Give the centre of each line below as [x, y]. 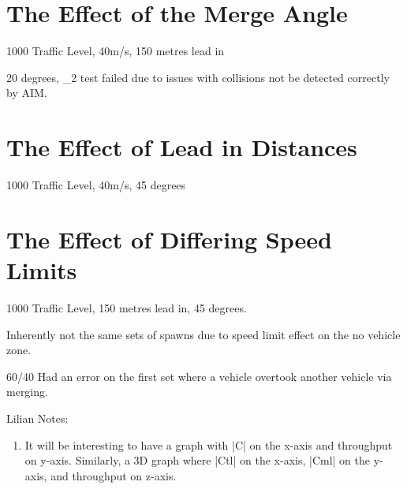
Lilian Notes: [37, 418]
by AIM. [27, 93]
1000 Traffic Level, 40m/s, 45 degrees [96, 185]
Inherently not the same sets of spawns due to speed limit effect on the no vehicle [203, 334]
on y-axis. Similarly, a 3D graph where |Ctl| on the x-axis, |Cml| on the [198, 460]
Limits [42, 270]
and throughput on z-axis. [114, 475]
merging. [27, 392]
